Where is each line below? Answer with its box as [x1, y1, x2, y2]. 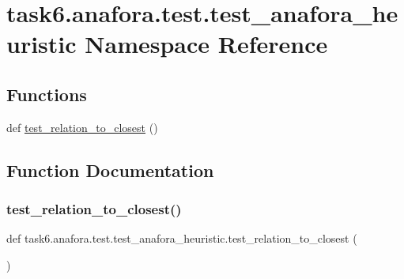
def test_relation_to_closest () [6, 119, 158, 135]
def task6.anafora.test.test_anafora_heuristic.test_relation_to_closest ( [6, 230, 357, 247]
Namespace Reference [85, 28, 328, 60]
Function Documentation [6, 157, 214, 182]
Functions [6, 81, 87, 106]
